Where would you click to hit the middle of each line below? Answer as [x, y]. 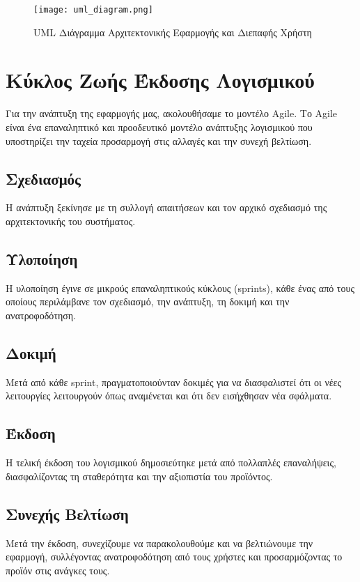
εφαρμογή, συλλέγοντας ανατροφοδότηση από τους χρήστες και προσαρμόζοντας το [174, 557]
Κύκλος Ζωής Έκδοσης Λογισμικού [160, 80]
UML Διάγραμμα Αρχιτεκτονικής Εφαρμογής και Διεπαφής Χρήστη [173, 32]
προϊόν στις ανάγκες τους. [58, 570]
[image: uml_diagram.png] [93, 10]
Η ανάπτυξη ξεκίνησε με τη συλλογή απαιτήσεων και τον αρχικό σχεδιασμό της [166, 207]
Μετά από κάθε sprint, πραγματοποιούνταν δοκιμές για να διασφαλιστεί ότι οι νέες [174, 382]
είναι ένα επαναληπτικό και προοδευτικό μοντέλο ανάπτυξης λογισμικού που [159, 127]
